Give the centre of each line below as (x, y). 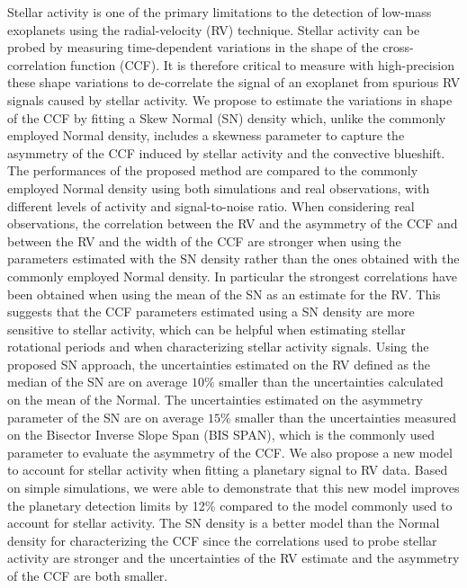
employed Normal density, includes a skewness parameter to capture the (206, 135)
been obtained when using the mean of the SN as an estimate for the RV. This (224, 294)
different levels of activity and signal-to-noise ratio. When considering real (211, 205)
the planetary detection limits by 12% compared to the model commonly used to (230, 505)
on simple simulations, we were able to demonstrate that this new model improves (233, 488)
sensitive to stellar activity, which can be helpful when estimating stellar (207, 329)
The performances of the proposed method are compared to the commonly (213, 170)
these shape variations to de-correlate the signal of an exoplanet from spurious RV (234, 82)
